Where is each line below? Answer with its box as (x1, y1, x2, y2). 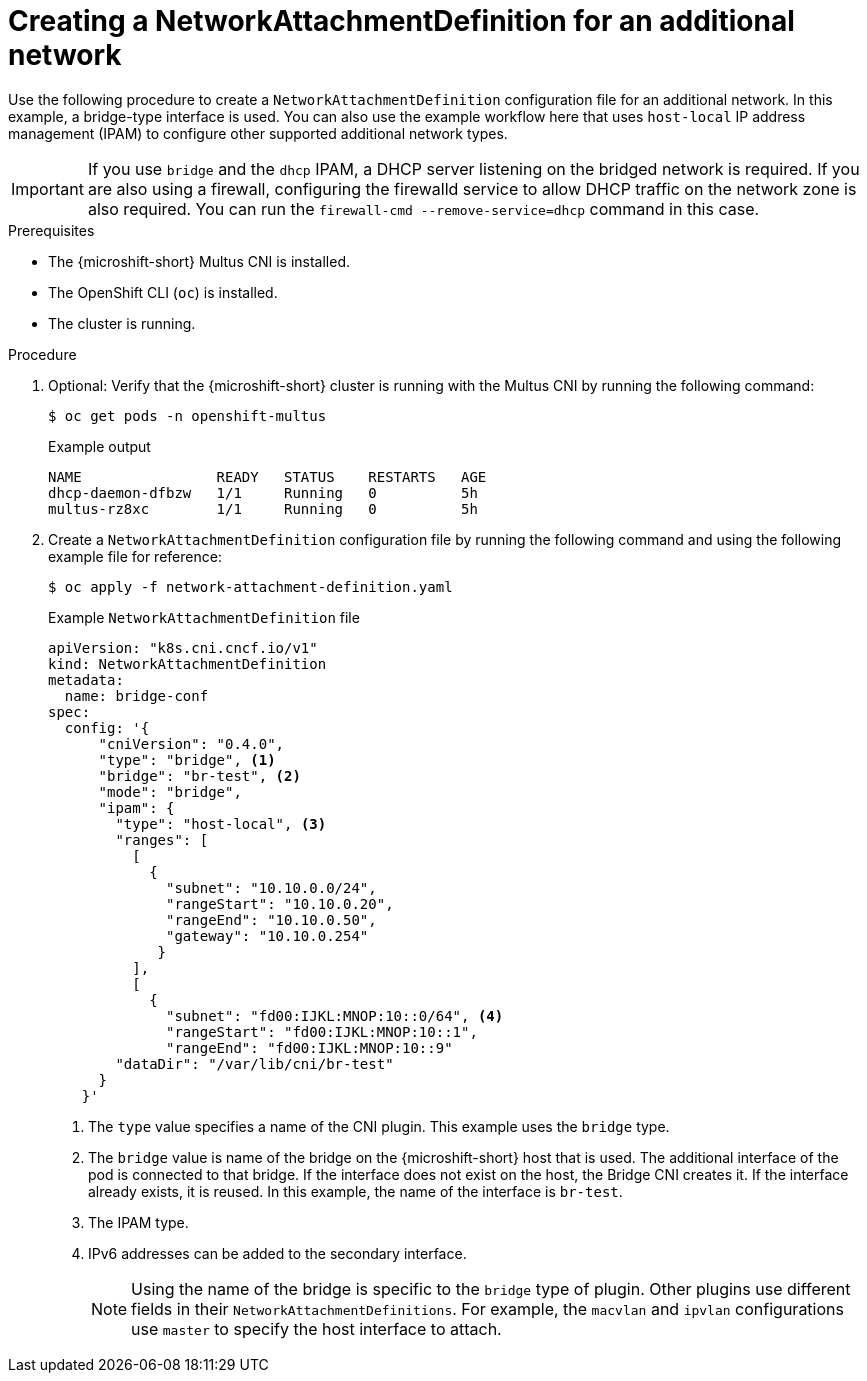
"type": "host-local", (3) (115, 815, 327, 832)
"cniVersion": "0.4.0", (98, 735, 285, 752)
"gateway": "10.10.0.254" (166, 927, 369, 944)
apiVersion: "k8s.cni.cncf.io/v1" (48, 639, 318, 656)
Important (11, 178, 84, 199)
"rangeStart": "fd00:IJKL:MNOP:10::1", (166, 1023, 478, 1040)
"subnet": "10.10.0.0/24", (166, 879, 377, 896)
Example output (48, 437, 151, 455)
